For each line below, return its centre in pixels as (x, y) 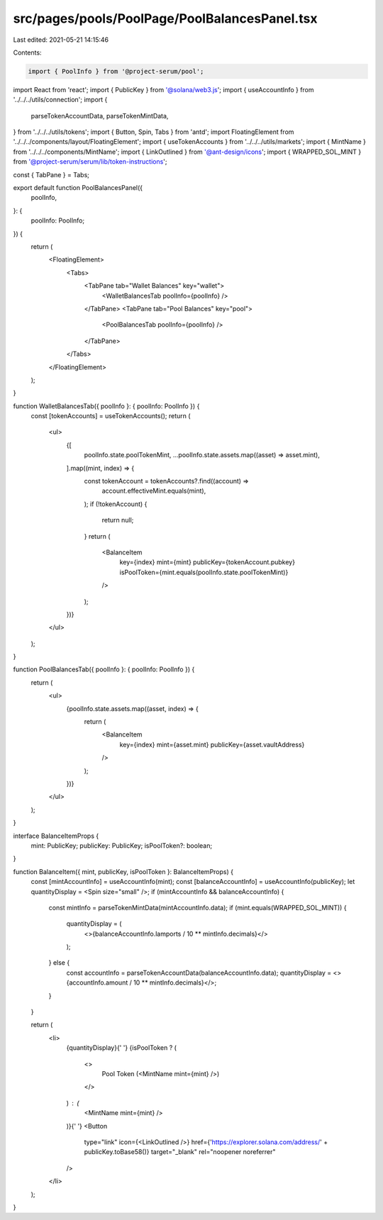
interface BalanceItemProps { (56, 836)
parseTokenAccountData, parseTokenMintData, (100, 116)
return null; (118, 520)
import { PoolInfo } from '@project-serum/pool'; (116, 71)
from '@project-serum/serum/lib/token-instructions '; (90, 162)
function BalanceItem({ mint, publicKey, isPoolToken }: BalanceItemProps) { (123, 871)
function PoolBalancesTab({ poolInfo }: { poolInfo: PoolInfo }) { (104, 669)
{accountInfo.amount (97, 983)
